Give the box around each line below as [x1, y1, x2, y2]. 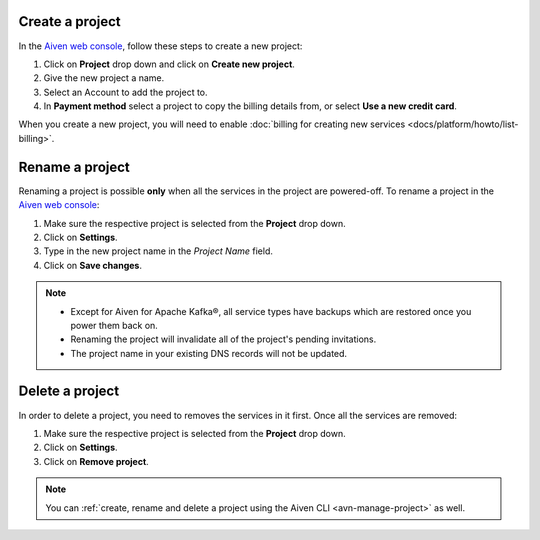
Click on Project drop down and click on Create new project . [43, 58, 295, 70]
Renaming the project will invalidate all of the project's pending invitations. [70, 333, 377, 345]
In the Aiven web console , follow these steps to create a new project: [18, 40, 303, 52]
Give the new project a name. [43, 72, 165, 84]
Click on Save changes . [43, 259, 142, 271]
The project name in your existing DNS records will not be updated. [70, 347, 348, 359]
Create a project [18, 13, 122, 30]
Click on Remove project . [43, 455, 149, 467]
